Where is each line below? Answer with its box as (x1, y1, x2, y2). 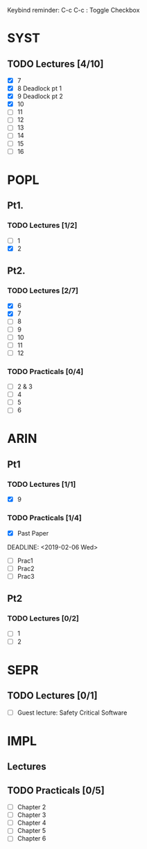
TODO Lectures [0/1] (7, 690, 98, 702)
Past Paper (17, 529, 49, 537)
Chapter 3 (17, 811, 46, 819)
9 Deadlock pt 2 (17, 92, 64, 100)
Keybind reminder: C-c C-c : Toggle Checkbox (7, 6, 140, 14)
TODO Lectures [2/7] (7, 286, 78, 295)
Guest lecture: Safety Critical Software (17, 708, 128, 717)
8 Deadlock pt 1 (17, 84, 62, 93)
